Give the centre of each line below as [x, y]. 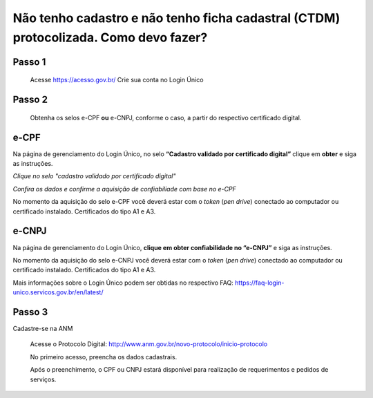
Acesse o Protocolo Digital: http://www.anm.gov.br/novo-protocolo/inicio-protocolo [149, 344]
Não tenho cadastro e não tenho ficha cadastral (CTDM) [176, 18]
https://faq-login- [260, 283]
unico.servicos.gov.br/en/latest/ [58, 292]
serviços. [43, 379]
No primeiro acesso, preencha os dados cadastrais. [104, 357]
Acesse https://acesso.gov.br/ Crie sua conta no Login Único [117, 80]
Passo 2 [30, 100]
